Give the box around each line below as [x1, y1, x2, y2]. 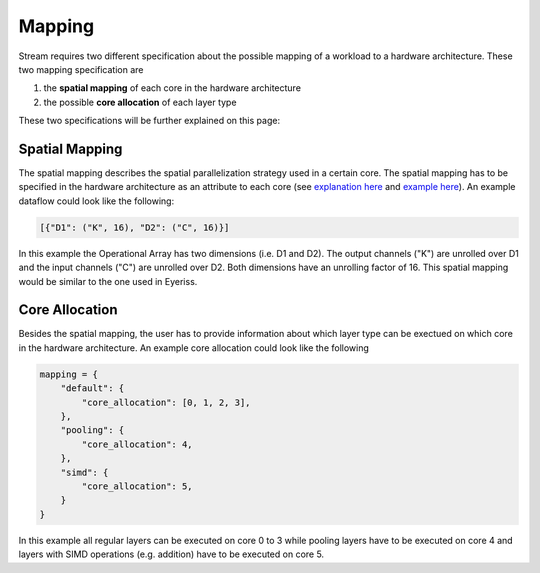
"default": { [60, 383, 125, 394]
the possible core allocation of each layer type [43, 96, 237, 108]
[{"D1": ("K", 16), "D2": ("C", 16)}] [39, 221, 230, 233]
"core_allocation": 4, [81, 438, 194, 450]
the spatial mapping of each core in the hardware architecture [43, 82, 302, 94]
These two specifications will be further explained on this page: [18, 115, 280, 127]
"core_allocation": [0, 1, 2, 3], [81, 396, 251, 408]
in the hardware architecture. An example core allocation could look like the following [18, 341, 370, 354]
